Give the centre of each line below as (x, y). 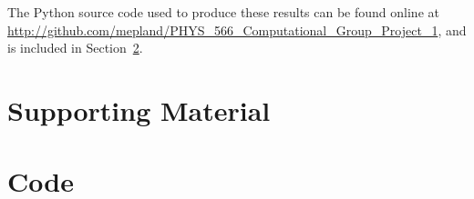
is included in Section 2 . (75, 48)
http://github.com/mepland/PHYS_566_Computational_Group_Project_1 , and (237, 30)
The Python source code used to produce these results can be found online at (223, 12)
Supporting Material (139, 109)
